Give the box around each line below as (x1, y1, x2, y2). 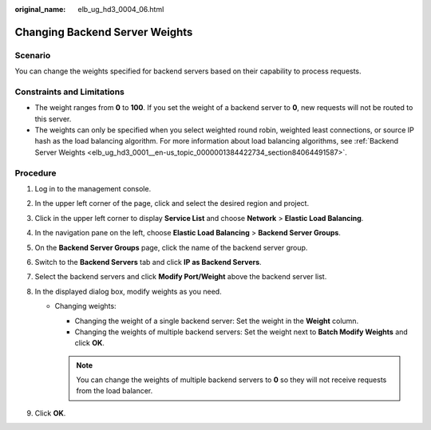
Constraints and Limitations (14, 86, 125, 97)
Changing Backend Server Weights (14, 25, 193, 39)
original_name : (14, 5, 66, 14)
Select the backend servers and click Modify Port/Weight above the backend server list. (34, 272, 327, 282)
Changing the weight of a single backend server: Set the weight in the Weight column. (74, 316, 359, 325)
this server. (34, 114, 72, 124)
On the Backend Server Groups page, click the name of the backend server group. (34, 243, 308, 252)
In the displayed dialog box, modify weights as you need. (34, 286, 223, 296)
